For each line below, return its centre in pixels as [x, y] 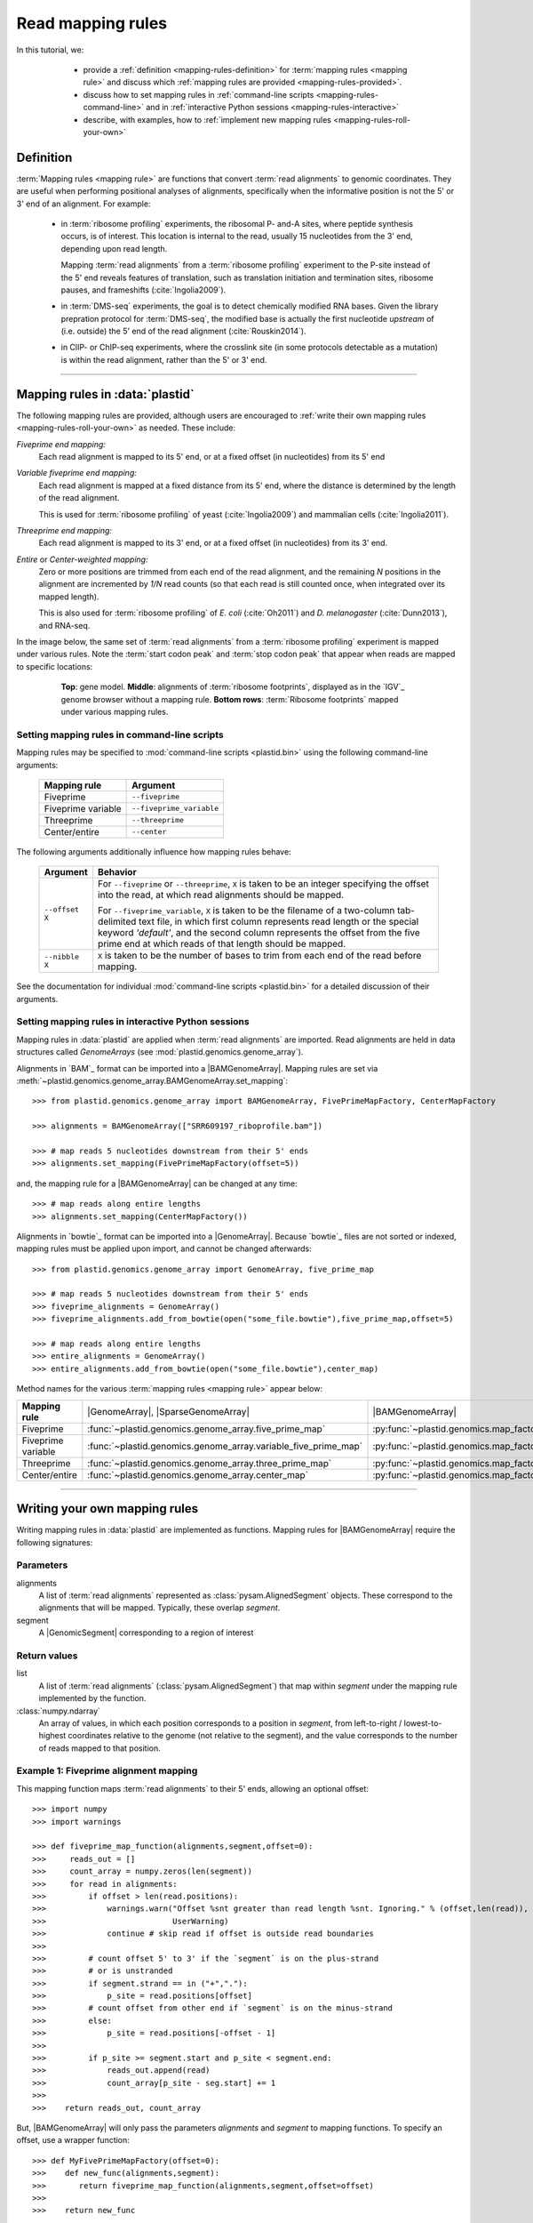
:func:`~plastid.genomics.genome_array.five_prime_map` [207, 1429]
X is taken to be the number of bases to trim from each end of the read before [260, 956]
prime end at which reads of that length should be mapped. [222, 944]
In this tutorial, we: [50, 50]
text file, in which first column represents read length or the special [278, 922]
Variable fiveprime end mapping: [77, 473]
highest [52, 1736]
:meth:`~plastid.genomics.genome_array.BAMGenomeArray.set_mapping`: [152, 1081]
